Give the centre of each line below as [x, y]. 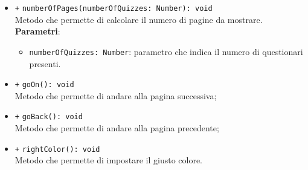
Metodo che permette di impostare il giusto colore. [108, 160]
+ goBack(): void [49, 117]
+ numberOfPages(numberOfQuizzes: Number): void [114, 8]
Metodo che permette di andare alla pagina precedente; [117, 128]
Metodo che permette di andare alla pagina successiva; [116, 95]
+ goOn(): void [44, 85]
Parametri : [37, 31]
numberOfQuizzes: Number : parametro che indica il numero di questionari [166, 51]
